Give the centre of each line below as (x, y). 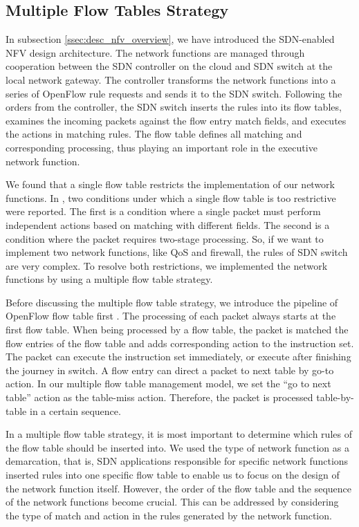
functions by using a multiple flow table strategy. (109, 279)
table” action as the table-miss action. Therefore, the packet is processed (159, 397)
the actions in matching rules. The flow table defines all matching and (154, 134)
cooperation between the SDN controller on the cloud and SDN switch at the (169, 66)
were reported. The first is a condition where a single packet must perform (163, 211)
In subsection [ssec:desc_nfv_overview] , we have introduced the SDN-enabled (170, 39)
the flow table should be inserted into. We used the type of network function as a (177, 447)
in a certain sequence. (75, 410)
